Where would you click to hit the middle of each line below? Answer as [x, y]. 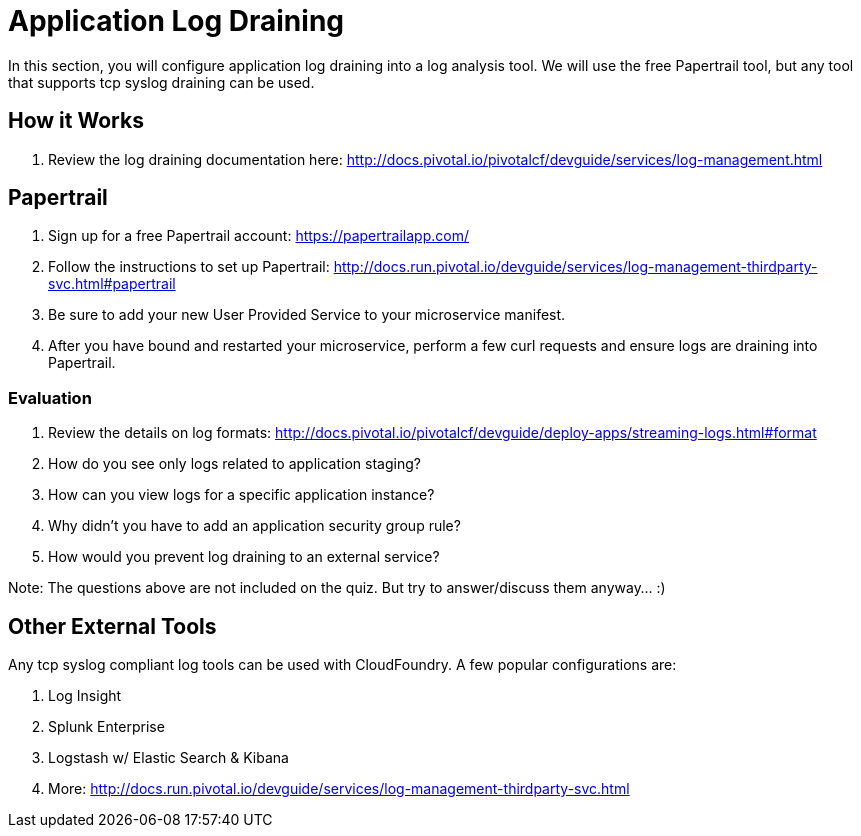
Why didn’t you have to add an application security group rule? [254, 526]
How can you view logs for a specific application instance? [241, 495]
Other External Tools [112, 626]
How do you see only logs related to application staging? [234, 464]
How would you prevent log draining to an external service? [244, 557]
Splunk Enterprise [106, 727]
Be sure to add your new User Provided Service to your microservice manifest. [307, 315]
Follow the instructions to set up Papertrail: [189, 267]
